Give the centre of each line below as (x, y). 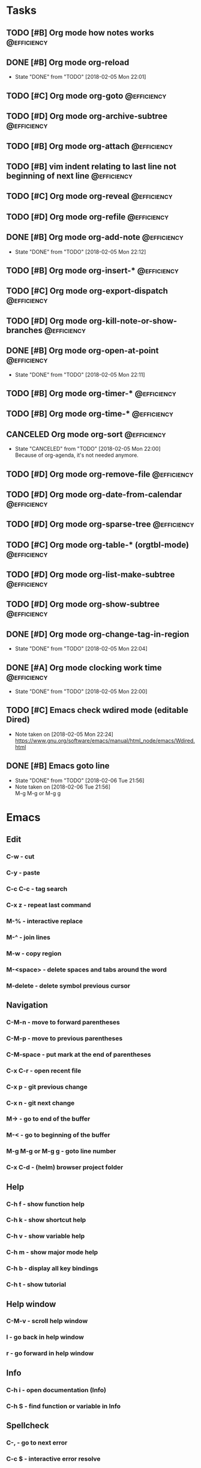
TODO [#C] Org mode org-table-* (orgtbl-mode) (97, 545)
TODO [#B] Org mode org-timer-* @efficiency (91, 393)
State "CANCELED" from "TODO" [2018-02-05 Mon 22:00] (88, 449)
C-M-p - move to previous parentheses (64, 1038)
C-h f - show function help (46, 1204)
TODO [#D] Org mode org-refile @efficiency (88, 217)
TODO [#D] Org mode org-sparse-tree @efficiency (100, 525)
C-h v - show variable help (46, 1236)
